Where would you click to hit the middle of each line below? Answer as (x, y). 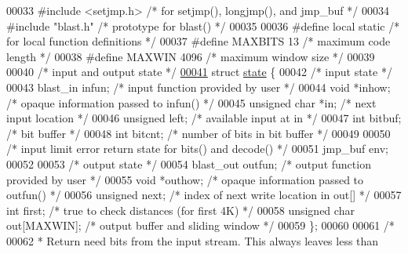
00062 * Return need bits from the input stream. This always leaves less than (193, 240)
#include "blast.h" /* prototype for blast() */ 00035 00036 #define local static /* (203, 25)
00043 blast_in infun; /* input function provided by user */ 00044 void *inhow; (199, 87)
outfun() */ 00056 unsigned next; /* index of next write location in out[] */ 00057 (204, 195)
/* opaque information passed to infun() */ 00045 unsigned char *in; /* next (191, 102)
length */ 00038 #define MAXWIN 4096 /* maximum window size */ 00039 (191, 56)
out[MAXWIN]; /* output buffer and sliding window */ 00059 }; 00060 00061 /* (200, 225)
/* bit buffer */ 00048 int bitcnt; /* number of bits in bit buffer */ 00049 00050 (199, 133)
